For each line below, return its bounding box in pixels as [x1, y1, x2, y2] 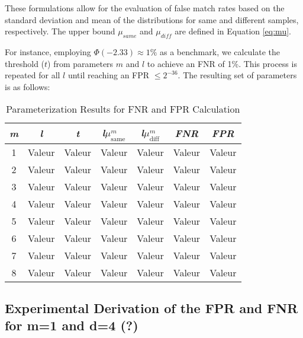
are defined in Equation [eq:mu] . [175, 25, 291, 37]
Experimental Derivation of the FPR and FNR [5, 298, 298, 317]
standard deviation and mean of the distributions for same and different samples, [5, 13, 299, 25]
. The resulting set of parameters [178, 69, 297, 81]
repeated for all [5, 69, 60, 81]
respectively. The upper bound [5, 25, 115, 37]
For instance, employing [5, 45, 91, 58]
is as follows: [5, 80, 50, 93]
